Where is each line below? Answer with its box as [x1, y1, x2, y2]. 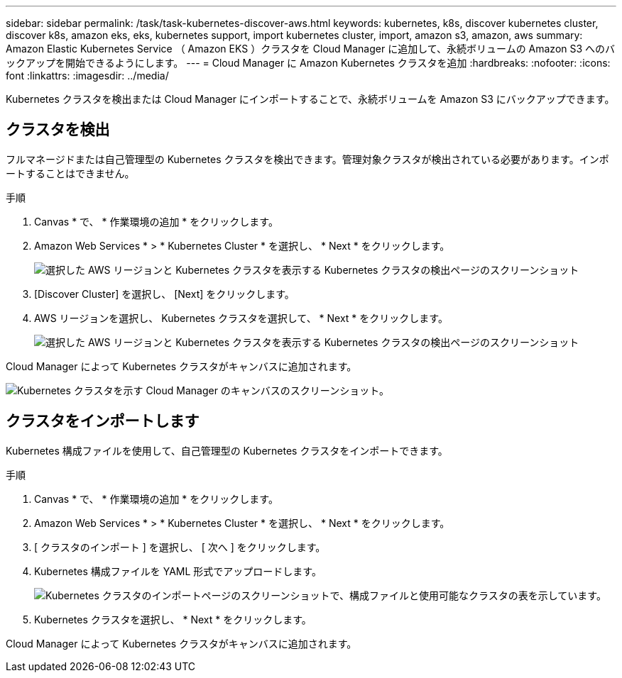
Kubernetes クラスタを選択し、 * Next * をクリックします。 [34, 613, 312, 626]
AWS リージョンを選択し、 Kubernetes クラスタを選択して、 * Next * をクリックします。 [34, 311, 448, 324]
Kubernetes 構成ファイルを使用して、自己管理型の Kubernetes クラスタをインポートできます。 [6, 444, 448, 457]
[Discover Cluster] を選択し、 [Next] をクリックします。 [34, 287, 295, 300]
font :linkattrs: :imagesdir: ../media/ [6, 70, 169, 82]
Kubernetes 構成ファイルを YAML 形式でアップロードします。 [34, 565, 322, 577]
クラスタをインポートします [6, 412, 200, 430]
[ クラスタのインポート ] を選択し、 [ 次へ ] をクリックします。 [34, 540, 326, 553]
